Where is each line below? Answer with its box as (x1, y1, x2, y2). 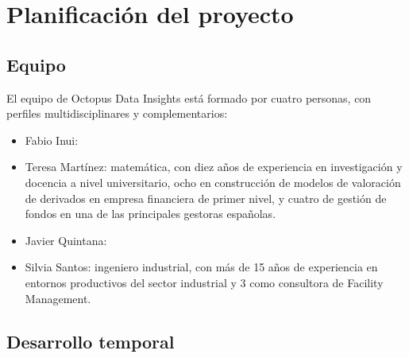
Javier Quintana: (25, 232, 107, 248)
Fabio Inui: (25, 131, 79, 148)
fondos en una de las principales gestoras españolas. (25, 205, 276, 222)
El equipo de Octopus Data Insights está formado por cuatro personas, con (6, 89, 372, 106)
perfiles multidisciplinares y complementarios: (6, 105, 228, 122)
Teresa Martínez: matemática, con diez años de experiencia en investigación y (25, 158, 403, 175)
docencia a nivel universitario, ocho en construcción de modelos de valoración (25, 173, 401, 190)
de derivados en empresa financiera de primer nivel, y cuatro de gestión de (25, 189, 387, 206)
